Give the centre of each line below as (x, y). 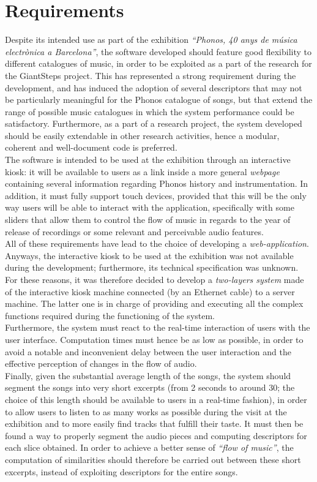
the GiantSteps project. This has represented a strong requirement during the (151, 75)
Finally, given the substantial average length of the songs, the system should (148, 375)
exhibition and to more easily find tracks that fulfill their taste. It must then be (154, 424)
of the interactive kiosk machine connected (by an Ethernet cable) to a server (150, 291)
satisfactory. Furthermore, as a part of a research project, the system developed (154, 123)
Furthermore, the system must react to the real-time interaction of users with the (158, 327)
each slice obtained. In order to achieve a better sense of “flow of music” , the (149, 447)
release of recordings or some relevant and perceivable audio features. (134, 231)
